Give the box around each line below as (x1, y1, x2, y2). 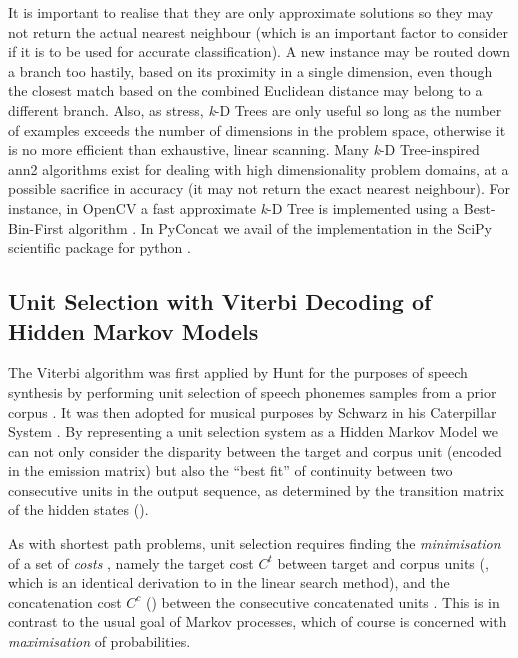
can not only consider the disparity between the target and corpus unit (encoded (8, 440, 502, 461)
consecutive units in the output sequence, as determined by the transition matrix (8, 479, 504, 500)
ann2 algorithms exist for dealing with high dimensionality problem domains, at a (8, 158, 509, 179)
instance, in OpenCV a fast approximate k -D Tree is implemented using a (8, 197, 460, 218)
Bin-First (8, 217, 64, 238)
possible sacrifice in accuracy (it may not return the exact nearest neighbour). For (8, 178, 511, 199)
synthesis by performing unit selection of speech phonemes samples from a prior (8, 381, 497, 402)
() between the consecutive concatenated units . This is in (146, 591, 500, 612)
